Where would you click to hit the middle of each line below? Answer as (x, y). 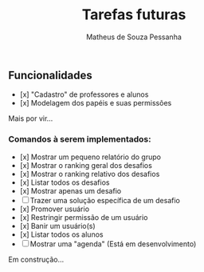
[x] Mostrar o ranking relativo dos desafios (90, 174)
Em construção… (36, 259)
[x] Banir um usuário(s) (57, 226)
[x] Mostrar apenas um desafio (71, 190)
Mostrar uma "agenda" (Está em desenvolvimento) (113, 244)
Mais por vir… (31, 118)
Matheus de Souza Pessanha (134, 37)
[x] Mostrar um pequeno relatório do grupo (90, 157)
